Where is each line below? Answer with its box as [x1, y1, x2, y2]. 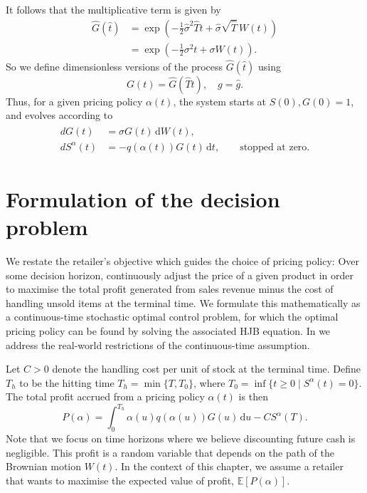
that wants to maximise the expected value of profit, [6, 472, 235, 487]
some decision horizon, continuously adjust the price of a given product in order [6, 267, 353, 282]
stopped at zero [240, 142, 307, 152]
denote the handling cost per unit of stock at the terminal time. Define [52, 361, 361, 376]
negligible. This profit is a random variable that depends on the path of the [6, 445, 334, 460]
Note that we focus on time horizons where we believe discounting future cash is [6, 431, 356, 446]
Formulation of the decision [6, 184, 280, 213]
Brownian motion [6, 459, 82, 474]
